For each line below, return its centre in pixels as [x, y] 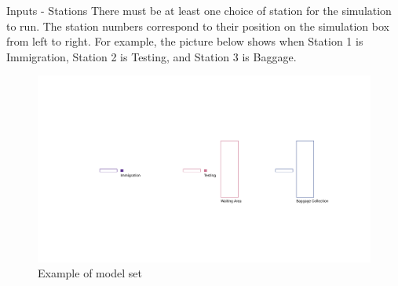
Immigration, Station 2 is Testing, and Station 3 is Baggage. [152, 56]
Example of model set [90, 273]
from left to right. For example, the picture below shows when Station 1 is [185, 41]
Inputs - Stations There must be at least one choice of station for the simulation [199, 10]
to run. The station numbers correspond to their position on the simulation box [198, 26]
